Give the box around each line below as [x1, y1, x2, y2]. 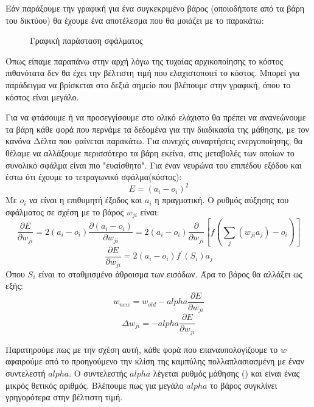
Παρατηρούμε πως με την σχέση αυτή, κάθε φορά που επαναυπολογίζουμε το [5, 343, 278, 355]
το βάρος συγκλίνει [210, 378, 277, 391]
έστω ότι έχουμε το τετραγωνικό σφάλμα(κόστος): [5, 170, 182, 183]
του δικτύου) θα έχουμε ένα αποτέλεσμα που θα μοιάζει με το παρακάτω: [5, 13, 264, 26]
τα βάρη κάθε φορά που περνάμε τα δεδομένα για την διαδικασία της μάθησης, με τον [5, 122, 309, 135]
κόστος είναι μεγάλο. [5, 90, 79, 103]
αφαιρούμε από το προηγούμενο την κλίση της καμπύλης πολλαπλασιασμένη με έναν [5, 355, 304, 367]
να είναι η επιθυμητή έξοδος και [29, 193, 142, 206]
